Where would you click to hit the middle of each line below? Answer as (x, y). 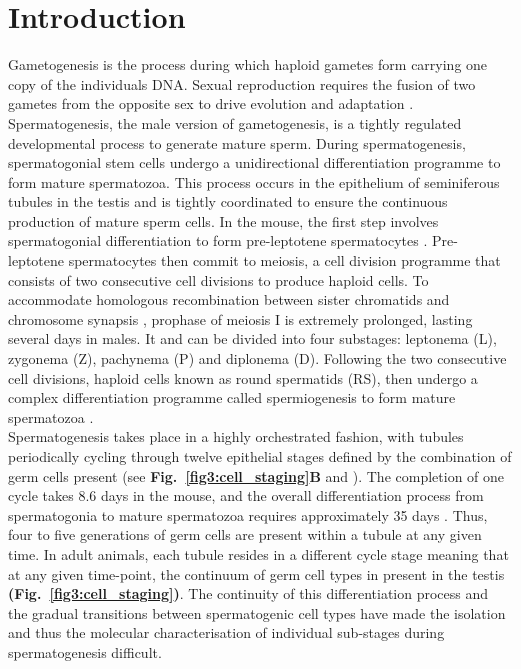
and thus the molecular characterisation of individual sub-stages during (226, 632)
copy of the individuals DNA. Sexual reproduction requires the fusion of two (242, 83)
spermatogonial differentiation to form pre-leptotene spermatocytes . (218, 240)
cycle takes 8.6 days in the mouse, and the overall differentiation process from (246, 495)
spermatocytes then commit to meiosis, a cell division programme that (284, 260)
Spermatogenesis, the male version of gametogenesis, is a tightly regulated (235, 122)
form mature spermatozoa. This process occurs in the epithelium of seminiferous (254, 181)
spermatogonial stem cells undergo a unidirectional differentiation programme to (254, 162)
